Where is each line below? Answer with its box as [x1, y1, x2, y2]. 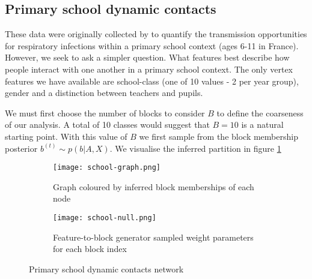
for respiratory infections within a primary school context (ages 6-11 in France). [5, 39, 299, 52]
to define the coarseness [216, 106, 304, 119]
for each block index [53, 242, 127, 255]
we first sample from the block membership [139, 130, 298, 142]
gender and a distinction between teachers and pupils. [5, 86, 203, 99]
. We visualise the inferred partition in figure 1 [109, 142, 281, 154]
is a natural [241, 118, 284, 131]
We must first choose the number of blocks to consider [5, 106, 205, 119]
